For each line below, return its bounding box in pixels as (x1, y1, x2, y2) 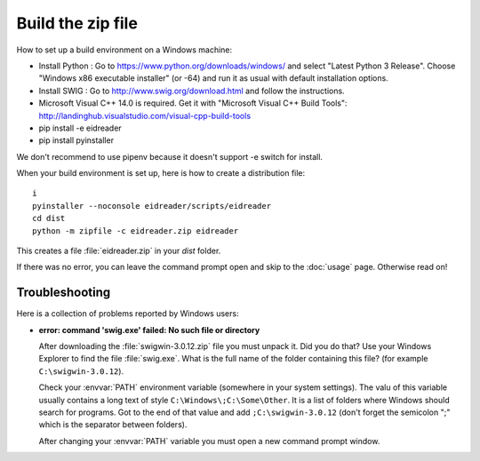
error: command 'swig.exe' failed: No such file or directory (38, 324, 260, 335)
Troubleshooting (16, 285, 111, 300)
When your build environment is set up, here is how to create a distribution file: (16, 168, 306, 179)
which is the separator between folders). (38, 419, 188, 430)
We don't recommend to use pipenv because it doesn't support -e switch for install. (16, 151, 324, 162)
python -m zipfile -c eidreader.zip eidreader (32, 226, 239, 235)
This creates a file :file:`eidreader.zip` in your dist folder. (16, 245, 221, 257)
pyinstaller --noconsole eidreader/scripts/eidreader (32, 201, 271, 211)
